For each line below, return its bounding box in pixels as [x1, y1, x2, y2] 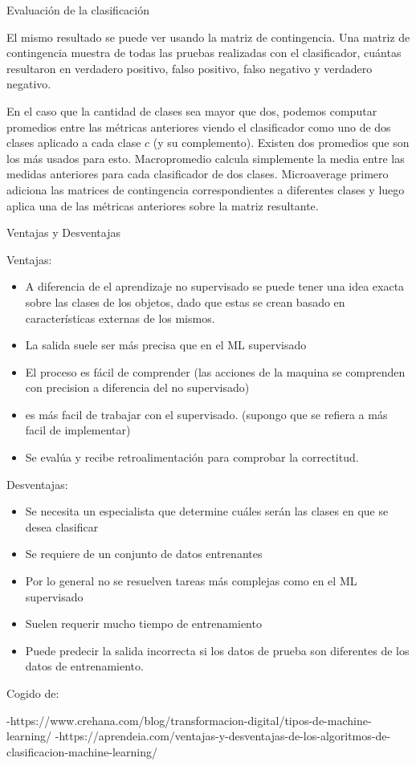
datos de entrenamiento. [25, 658, 144, 674]
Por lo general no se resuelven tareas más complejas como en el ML [25, 572, 357, 589]
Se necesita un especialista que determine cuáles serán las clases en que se [25, 503, 389, 519]
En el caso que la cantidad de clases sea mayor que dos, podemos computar [6, 102, 377, 119]
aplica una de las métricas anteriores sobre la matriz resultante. [6, 197, 319, 214]
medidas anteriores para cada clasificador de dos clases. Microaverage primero [6, 165, 389, 182]
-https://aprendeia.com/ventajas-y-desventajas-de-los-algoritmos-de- [55, 727, 391, 744]
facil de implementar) [25, 422, 131, 438]
